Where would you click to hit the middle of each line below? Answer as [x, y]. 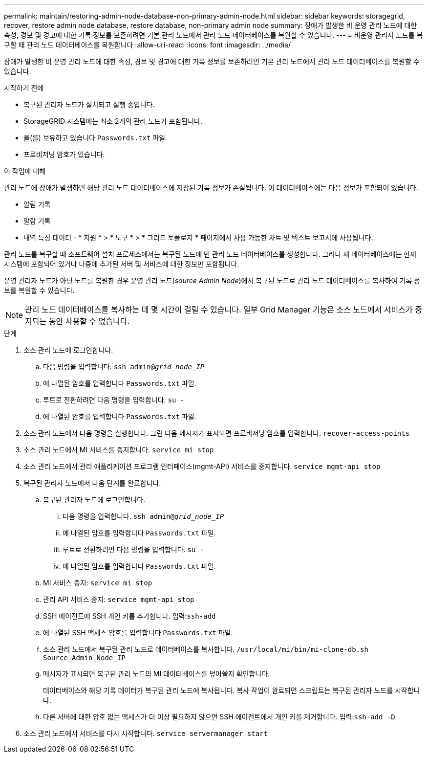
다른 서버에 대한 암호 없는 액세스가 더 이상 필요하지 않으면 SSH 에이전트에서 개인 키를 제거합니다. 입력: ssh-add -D [219, 717]
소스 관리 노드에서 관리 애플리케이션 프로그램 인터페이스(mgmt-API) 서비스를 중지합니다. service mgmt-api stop [202, 466]
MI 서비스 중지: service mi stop [98, 583]
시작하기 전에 [24, 88]
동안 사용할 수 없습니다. [89, 321]
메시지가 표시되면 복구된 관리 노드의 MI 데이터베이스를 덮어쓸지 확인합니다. [157, 674]
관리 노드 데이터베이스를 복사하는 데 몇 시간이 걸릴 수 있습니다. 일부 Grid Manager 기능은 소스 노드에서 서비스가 [219, 310]
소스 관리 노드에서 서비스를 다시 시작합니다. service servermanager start [146, 733]
